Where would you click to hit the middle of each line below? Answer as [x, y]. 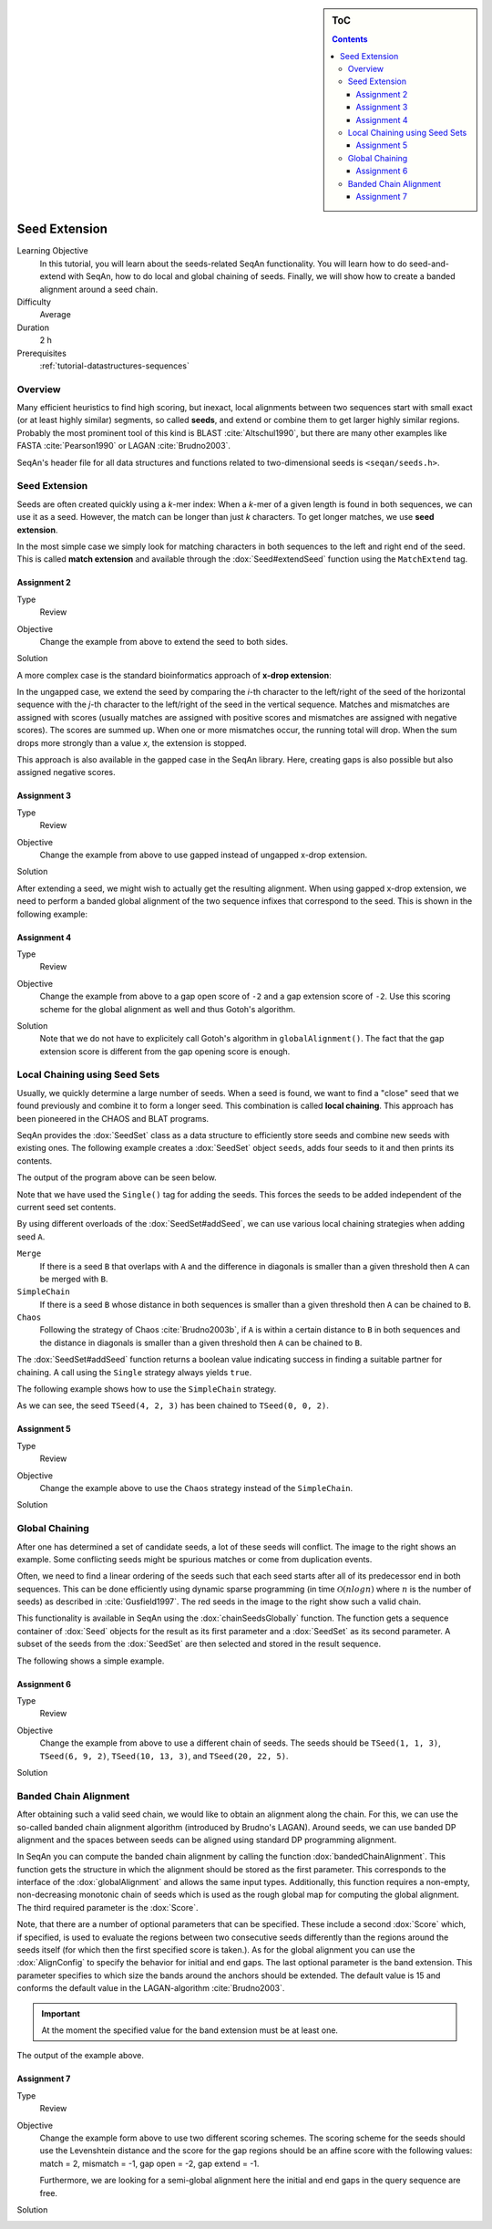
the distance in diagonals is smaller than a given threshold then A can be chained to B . [201, 1343]
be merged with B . [74, 1279]
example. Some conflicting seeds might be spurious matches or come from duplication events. [195, 1559]
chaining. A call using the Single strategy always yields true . [134, 1372]
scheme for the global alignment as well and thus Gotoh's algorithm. [168, 1009]
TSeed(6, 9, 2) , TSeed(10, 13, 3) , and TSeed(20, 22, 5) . [164, 1756]
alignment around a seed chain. [99, 289]
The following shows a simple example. [91, 1661]
